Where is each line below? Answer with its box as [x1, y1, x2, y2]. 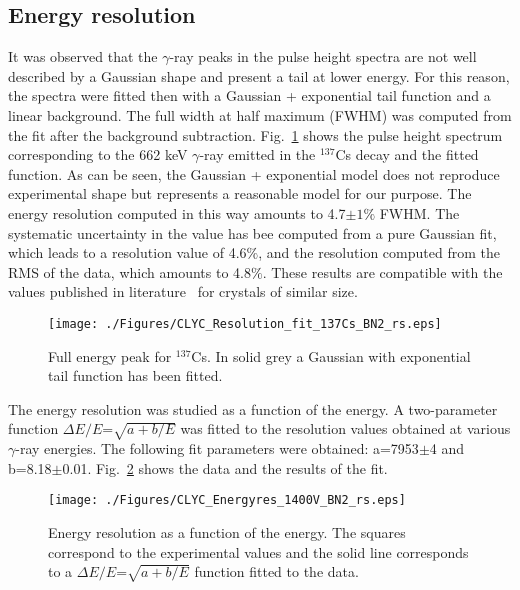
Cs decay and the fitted [335, 144, 479, 165]
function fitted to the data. [194, 561, 359, 582]
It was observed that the [8, 46, 158, 67]
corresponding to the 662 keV [8, 144, 188, 165]
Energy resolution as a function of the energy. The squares [48, 521, 406, 542]
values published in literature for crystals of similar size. [8, 281, 358, 302]
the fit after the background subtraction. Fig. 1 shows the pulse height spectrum [8, 124, 503, 145]
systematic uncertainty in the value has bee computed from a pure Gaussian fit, [8, 222, 497, 243]
